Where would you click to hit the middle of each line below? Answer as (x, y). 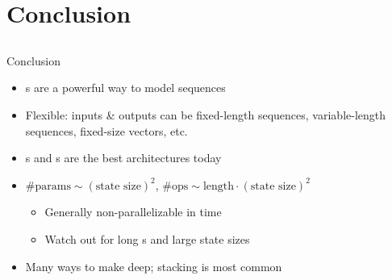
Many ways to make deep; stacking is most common (154, 266)
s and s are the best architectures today (123, 158)
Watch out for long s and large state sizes (147, 238)
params (53, 186)
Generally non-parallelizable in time (133, 212)
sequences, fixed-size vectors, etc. (106, 130)
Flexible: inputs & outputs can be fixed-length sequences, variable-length (206, 114)
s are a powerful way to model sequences (125, 88)
